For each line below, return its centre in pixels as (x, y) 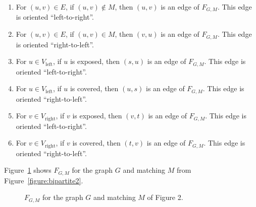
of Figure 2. (165, 197)
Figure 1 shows (28, 170)
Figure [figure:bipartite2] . (44, 180)
